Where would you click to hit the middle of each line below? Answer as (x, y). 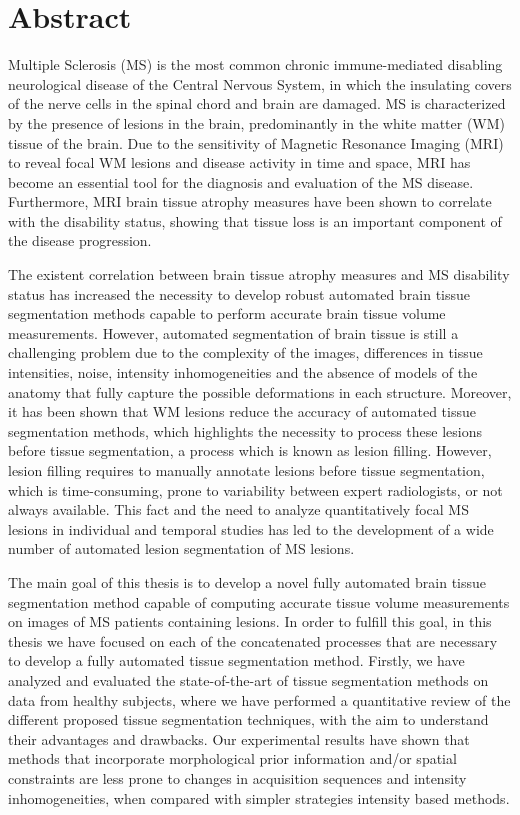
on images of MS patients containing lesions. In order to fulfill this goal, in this (250, 621)
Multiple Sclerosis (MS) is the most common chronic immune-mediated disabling (255, 64)
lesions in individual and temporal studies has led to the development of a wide (251, 528)
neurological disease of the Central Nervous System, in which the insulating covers (260, 83)
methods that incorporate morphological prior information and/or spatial (232, 758)
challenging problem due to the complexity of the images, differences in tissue (245, 352)
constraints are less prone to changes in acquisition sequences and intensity (237, 777)
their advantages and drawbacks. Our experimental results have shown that (239, 738)
